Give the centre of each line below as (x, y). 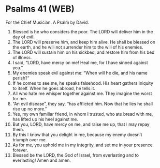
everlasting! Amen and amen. (42, 160)
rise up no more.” (30, 109)
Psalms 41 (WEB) (40, 9)
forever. (20, 150)
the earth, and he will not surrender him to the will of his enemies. (78, 47)
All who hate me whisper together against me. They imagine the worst (82, 93)
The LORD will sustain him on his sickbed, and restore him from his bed (83, 52)
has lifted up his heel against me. (45, 119)
